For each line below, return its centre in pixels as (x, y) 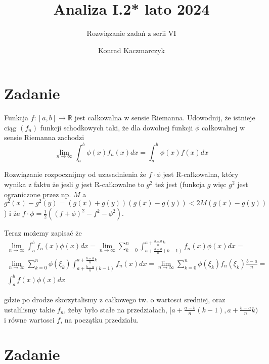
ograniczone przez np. (38, 194)
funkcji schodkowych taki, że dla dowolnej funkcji (117, 127)
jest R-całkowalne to (113, 184)
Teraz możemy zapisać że (43, 233)
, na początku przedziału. (100, 319)
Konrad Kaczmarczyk (131, 50)
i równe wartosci (29, 319)
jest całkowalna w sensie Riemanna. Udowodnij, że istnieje (165, 118)
